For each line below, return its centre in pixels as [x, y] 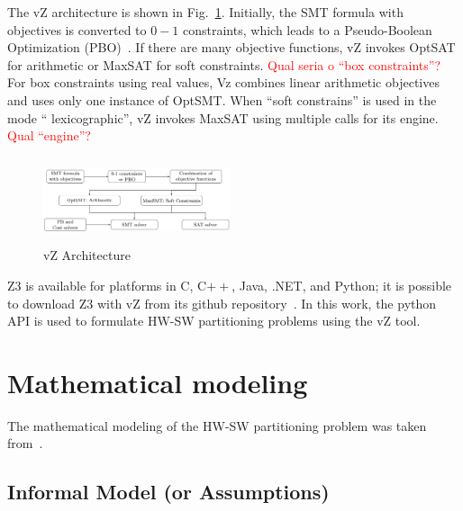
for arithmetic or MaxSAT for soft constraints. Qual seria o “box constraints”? [224, 64]
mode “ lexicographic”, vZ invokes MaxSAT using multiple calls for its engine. [223, 117]
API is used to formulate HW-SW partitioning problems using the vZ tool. [214, 321]
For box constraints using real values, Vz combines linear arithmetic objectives [223, 82]
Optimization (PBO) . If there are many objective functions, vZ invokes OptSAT [231, 47]
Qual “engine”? [49, 135]
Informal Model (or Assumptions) [168, 492]
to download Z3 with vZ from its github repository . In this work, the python [222, 303]
